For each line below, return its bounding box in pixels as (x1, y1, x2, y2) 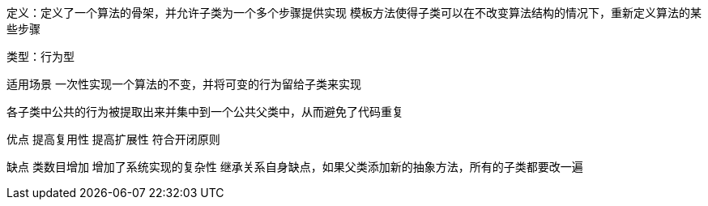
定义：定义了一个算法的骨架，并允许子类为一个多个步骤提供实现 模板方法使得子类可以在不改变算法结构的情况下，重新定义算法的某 (6, 6, 702, 19)
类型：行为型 (6, 49, 75, 63)
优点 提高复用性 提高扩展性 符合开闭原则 (6, 132, 220, 146)
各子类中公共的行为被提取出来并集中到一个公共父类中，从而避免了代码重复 (6, 105, 403, 118)
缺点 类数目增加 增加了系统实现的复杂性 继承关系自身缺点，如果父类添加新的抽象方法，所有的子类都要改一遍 (6, 160, 583, 174)
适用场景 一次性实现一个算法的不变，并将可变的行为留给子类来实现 (6, 77, 361, 91)
